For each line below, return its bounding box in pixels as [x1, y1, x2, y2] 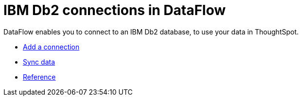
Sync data [23, 57, 55, 66]
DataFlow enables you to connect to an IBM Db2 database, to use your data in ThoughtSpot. [3, 27, 299, 36]
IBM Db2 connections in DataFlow [3, 2, 226, 18]
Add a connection [23, 42, 80, 51]
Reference [23, 72, 56, 81]
